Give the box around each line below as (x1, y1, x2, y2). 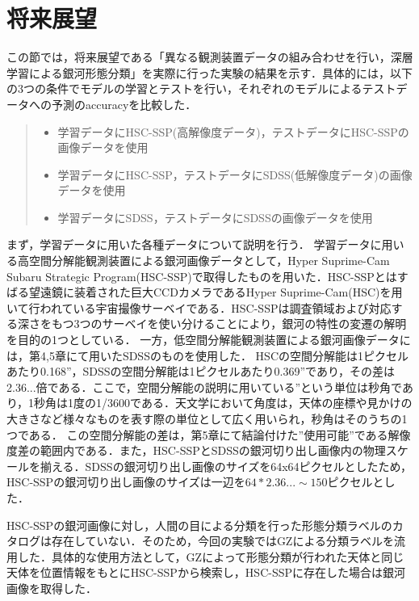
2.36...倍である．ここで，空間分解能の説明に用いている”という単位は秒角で (6, 378, 402, 395)
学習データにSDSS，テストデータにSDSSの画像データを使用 (57, 208, 373, 225)
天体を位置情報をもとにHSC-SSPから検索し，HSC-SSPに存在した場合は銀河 (6, 564, 406, 581)
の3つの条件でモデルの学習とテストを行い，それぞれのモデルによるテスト (6, 80, 396, 97)
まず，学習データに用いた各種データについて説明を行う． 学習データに (6, 236, 382, 253)
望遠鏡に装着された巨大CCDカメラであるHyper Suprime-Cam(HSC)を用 (28, 284, 403, 300)
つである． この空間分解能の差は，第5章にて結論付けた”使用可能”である (6, 426, 388, 443)
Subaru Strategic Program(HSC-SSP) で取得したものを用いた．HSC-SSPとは (6, 267, 397, 284)
